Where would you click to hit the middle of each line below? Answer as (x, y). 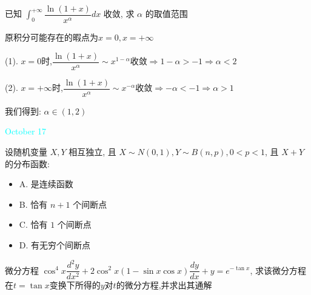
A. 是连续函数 (46, 184)
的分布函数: (27, 163)
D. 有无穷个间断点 (55, 244)
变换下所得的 (75, 285)
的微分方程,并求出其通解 (164, 285)
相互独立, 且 (92, 151)
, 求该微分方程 (278, 270)
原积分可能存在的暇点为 (52, 37)
